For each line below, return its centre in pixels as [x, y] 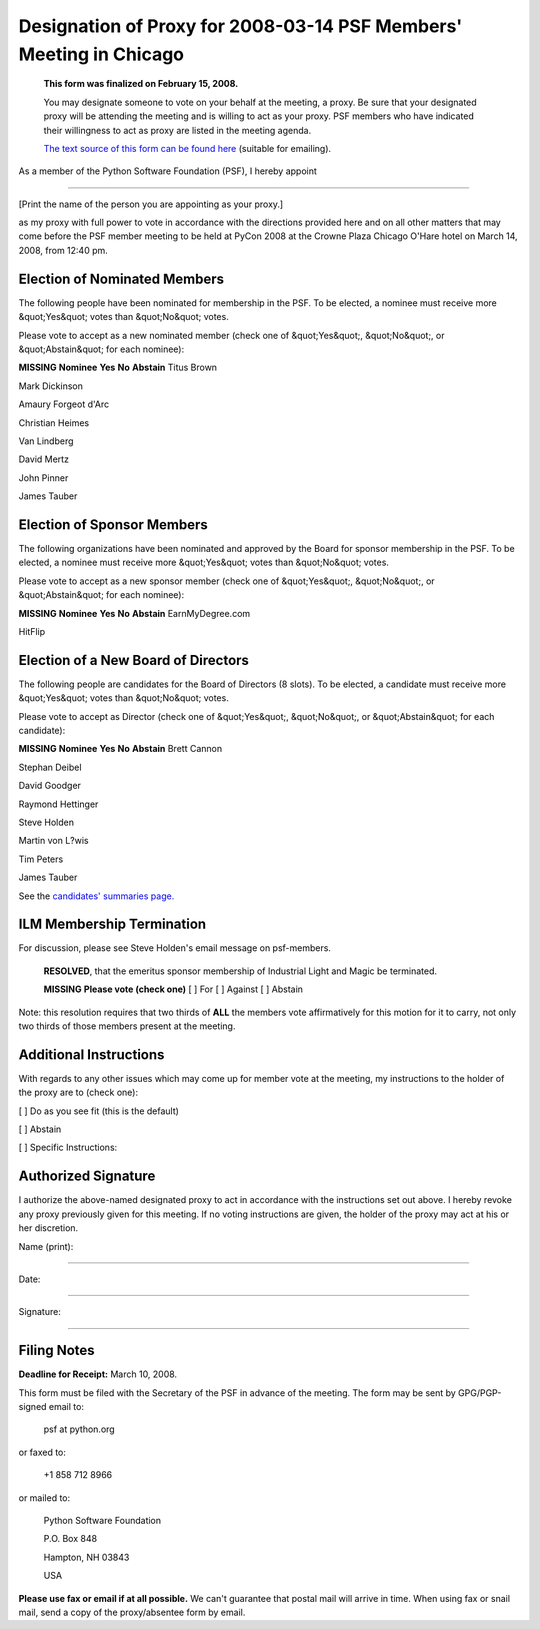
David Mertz [44, 459]
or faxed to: [42, 1452]
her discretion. [48, 1228]
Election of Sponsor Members [113, 524]
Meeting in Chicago [101, 54]
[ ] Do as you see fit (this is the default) [99, 1111]
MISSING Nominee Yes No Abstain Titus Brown [118, 367]
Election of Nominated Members [121, 278]
